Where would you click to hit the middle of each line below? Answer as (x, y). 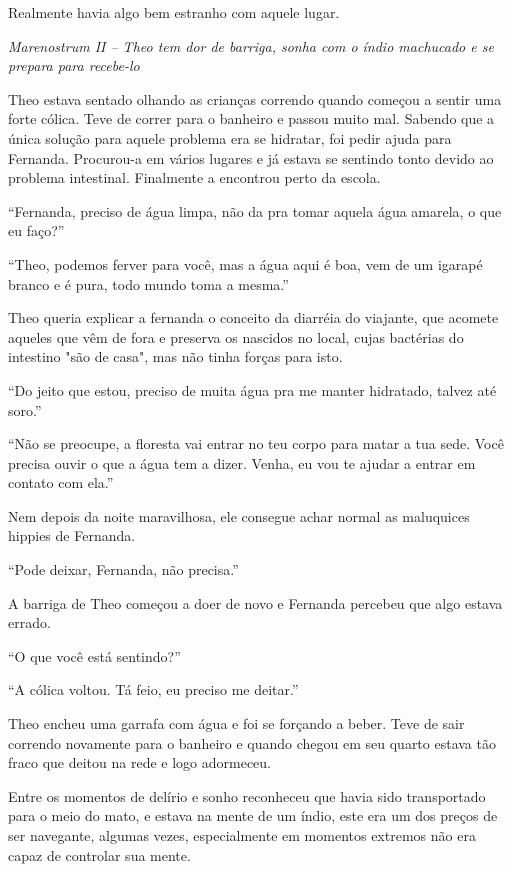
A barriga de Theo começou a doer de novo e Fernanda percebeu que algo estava (255, 602)
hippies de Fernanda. (72, 535)
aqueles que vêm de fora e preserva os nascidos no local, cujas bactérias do (236, 336)
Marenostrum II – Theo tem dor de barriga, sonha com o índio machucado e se (251, 45)
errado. (29, 622)
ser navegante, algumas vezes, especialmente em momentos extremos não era (242, 835)
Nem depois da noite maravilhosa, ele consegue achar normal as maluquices (239, 515)
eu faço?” (36, 230)
